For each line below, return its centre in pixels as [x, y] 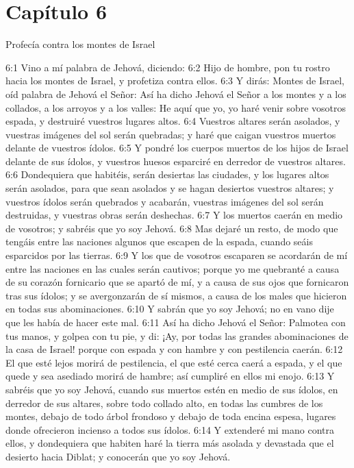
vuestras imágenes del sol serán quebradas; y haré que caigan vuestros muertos [171, 134]
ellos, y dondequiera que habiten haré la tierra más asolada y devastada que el [170, 443]
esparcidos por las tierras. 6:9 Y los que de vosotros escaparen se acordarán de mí [177, 255]
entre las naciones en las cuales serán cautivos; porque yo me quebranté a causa [173, 268]
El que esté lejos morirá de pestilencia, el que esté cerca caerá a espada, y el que [174, 362]
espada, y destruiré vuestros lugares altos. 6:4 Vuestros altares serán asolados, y [173, 121]
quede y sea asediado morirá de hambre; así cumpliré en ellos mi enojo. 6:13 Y [170, 376]
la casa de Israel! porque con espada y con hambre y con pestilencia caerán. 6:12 [174, 349]
